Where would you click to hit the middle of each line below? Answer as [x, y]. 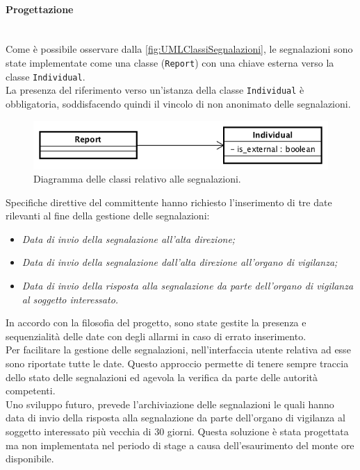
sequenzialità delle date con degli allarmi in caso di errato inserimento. [156, 336]
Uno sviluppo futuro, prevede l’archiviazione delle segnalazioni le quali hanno [170, 404]
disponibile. [30, 459]
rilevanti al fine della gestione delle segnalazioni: [108, 216]
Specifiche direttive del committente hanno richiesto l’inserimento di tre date [169, 202]
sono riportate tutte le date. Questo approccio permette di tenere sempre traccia [177, 363]
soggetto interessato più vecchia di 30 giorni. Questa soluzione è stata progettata [177, 431]
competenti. [31, 391]
